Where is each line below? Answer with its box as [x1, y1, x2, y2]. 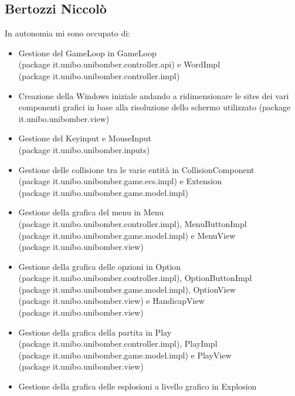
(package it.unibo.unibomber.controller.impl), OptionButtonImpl [18, 272, 252, 284]
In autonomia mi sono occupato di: [5, 27, 130, 39]
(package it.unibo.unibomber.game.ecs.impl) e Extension [18, 175, 222, 187]
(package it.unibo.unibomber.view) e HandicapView [18, 295, 205, 307]
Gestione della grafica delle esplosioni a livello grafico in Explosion [18, 380, 257, 392]
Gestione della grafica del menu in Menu [18, 206, 164, 218]
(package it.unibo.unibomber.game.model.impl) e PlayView [18, 348, 232, 361]
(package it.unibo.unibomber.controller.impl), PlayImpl [18, 337, 218, 350]
